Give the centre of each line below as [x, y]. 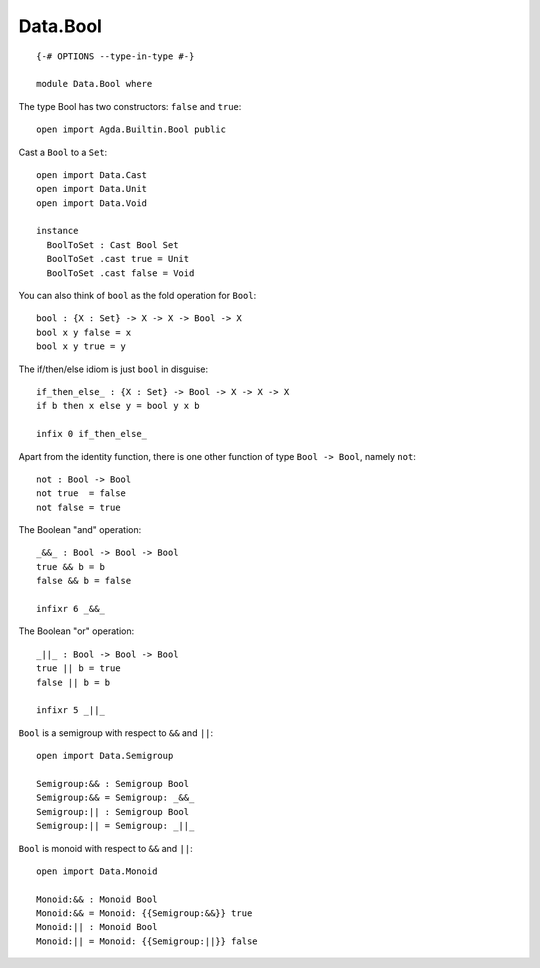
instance [57, 231]
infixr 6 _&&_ [70, 609]
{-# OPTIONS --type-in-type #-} [115, 56]
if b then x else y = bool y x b [118, 406]
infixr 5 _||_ [70, 710]
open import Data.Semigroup [105, 756]
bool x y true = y [81, 346]
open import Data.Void [92, 203]
